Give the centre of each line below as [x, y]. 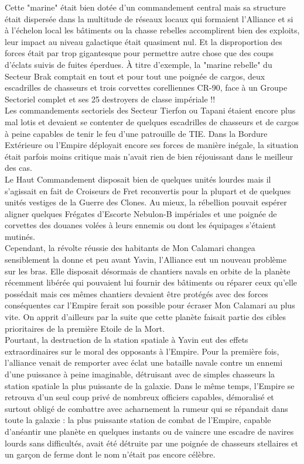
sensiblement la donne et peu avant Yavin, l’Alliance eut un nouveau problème [146, 260]
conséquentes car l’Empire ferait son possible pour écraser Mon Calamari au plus [150, 305]
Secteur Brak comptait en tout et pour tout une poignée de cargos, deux [135, 76]
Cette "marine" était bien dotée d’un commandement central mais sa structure [145, 7]
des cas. [18, 168]
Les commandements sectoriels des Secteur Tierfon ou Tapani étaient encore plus [150, 110]
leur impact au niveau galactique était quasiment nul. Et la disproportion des [144, 41]
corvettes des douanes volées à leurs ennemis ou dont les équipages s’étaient [141, 225]
